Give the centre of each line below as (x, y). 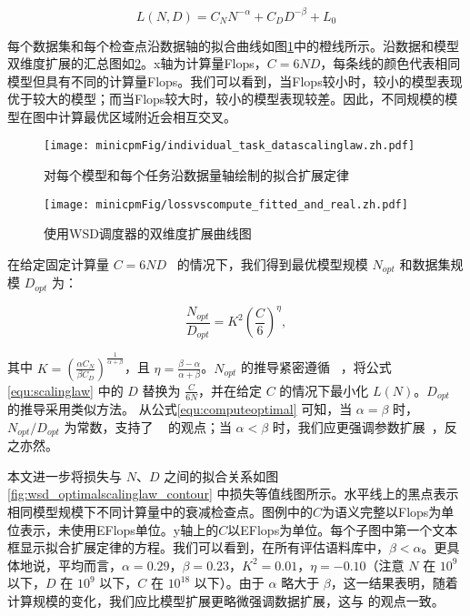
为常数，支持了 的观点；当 (148, 426)
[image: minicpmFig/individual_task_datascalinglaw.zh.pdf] (230, 146)
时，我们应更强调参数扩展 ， (358, 426)
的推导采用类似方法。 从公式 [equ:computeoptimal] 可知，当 (180, 409)
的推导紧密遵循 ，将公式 (316, 367)
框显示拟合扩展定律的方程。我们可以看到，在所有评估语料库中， (198, 547)
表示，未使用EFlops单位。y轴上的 (119, 529)
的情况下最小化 (324, 390)
